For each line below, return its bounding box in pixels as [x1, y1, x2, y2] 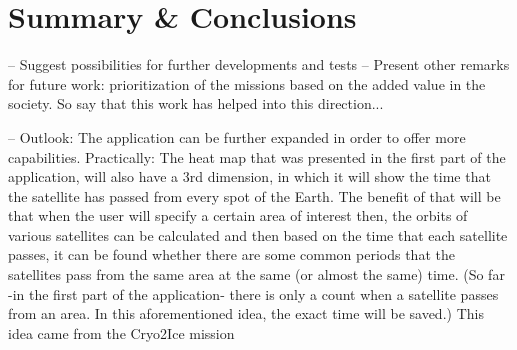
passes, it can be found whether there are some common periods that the [8, 244, 455, 265]
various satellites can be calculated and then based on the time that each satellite [8, 224, 508, 245]
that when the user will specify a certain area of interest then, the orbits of [8, 205, 468, 226]
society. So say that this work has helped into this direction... [8, 93, 384, 114]
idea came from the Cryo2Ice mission [8, 322, 235, 343]
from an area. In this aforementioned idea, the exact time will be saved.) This [8, 303, 484, 324]
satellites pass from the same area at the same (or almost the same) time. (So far [8, 264, 505, 285]
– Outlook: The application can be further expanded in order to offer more [8, 126, 466, 147]
